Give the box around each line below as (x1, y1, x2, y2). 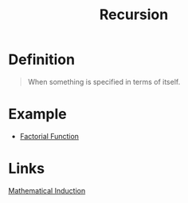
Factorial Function (19, 131, 80, 141)
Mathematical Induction (8, 185, 86, 195)
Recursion (99, 6, 169, 24)
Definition (8, 50, 76, 69)
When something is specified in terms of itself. (27, 77, 181, 86)
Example (8, 105, 67, 123)
